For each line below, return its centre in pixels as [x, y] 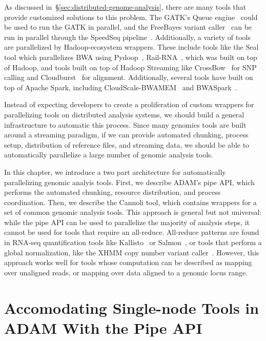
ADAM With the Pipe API [103, 327]
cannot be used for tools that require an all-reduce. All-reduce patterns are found [132, 232]
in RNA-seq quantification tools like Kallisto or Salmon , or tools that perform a [133, 242]
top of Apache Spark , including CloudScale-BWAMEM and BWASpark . [121, 87]
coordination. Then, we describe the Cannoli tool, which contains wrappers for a [130, 202]
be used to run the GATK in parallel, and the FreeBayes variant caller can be [128, 27]
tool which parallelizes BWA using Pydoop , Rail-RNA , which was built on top [131, 57]
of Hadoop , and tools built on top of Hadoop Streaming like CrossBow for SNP [130, 67]
